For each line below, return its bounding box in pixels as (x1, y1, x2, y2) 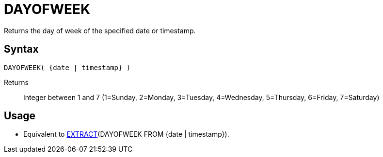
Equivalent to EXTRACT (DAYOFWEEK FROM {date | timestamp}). (23, 130, 229, 139)
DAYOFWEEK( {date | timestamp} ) (4, 63, 131, 71)
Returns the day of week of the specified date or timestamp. (4, 26, 196, 35)
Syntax (4, 43, 39, 56)
